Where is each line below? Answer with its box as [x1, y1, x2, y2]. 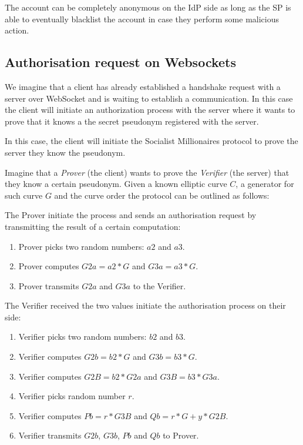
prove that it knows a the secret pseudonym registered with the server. [5, 115, 259, 127]
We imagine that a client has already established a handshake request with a [5, 80, 281, 92]
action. [5, 24, 29, 36]
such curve [5, 189, 43, 201]
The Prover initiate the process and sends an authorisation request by [5, 209, 257, 221]
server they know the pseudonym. [5, 146, 126, 158]
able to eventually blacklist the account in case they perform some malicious [5, 12, 280, 25]
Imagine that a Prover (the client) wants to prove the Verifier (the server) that [5, 166, 289, 178]
